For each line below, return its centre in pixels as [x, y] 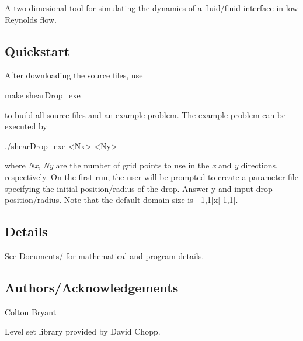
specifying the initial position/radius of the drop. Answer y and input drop [139, 188]
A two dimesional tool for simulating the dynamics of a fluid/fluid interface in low [151, 8]
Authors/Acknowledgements [92, 287]
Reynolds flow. [31, 19]
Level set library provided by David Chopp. [83, 331]
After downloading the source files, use [74, 75]
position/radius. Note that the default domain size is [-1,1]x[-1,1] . [121, 200]
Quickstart [37, 51]
